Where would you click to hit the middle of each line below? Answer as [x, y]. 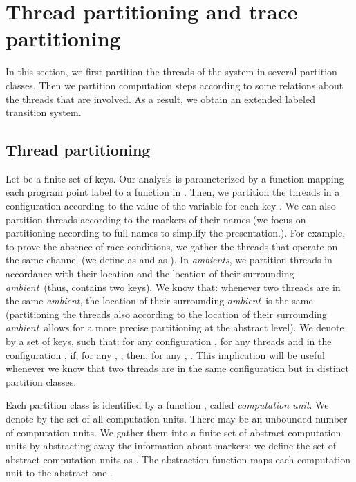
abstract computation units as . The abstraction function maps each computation [178, 459]
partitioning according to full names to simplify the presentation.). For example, [176, 233]
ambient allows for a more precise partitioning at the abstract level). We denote [175, 327]
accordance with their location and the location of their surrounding [150, 274]
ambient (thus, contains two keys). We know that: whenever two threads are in [173, 287]
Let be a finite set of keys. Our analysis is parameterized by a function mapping [175, 178]
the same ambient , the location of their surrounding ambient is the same [159, 300]
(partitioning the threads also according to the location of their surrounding [166, 314]
